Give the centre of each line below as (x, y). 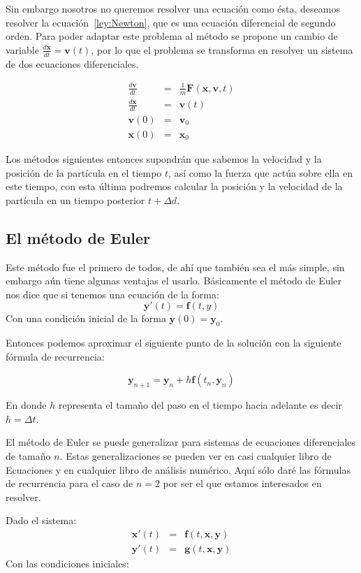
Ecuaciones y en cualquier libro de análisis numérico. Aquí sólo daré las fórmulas (178, 469)
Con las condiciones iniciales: (67, 563)
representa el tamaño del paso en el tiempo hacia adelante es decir (200, 405)
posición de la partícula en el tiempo (84, 172)
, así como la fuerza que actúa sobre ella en (260, 172)
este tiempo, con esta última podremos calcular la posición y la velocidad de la (174, 186)
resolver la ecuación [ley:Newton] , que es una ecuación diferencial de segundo (171, 22)
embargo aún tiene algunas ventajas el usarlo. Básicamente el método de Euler (174, 281)
